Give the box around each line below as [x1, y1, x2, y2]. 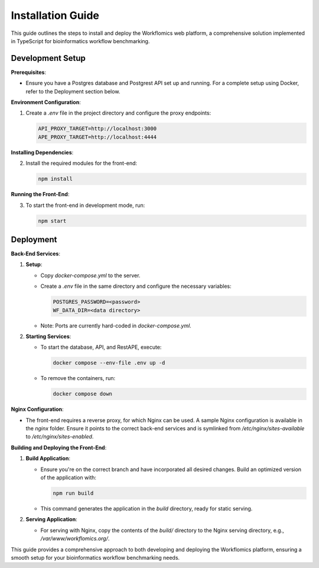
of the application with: [40, 473, 97, 481]
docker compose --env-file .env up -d [53, 359, 165, 366]
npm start [38, 218, 67, 224]
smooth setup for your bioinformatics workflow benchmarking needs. [11, 554, 180, 561]
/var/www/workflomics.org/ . [40, 535, 110, 542]
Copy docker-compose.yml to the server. [40, 272, 141, 279]
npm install [38, 176, 73, 183]
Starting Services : [25, 333, 71, 340]
